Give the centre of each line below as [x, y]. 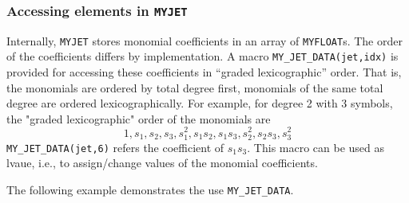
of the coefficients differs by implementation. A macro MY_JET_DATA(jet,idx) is [203, 56]
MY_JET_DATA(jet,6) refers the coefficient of [115, 147]
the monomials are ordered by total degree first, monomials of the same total [195, 87]
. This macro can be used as [316, 147]
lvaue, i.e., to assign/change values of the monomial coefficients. [162, 163]
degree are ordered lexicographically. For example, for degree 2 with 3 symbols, [200, 103]
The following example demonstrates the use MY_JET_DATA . [150, 189]
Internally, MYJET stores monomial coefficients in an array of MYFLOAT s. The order [204, 40]
